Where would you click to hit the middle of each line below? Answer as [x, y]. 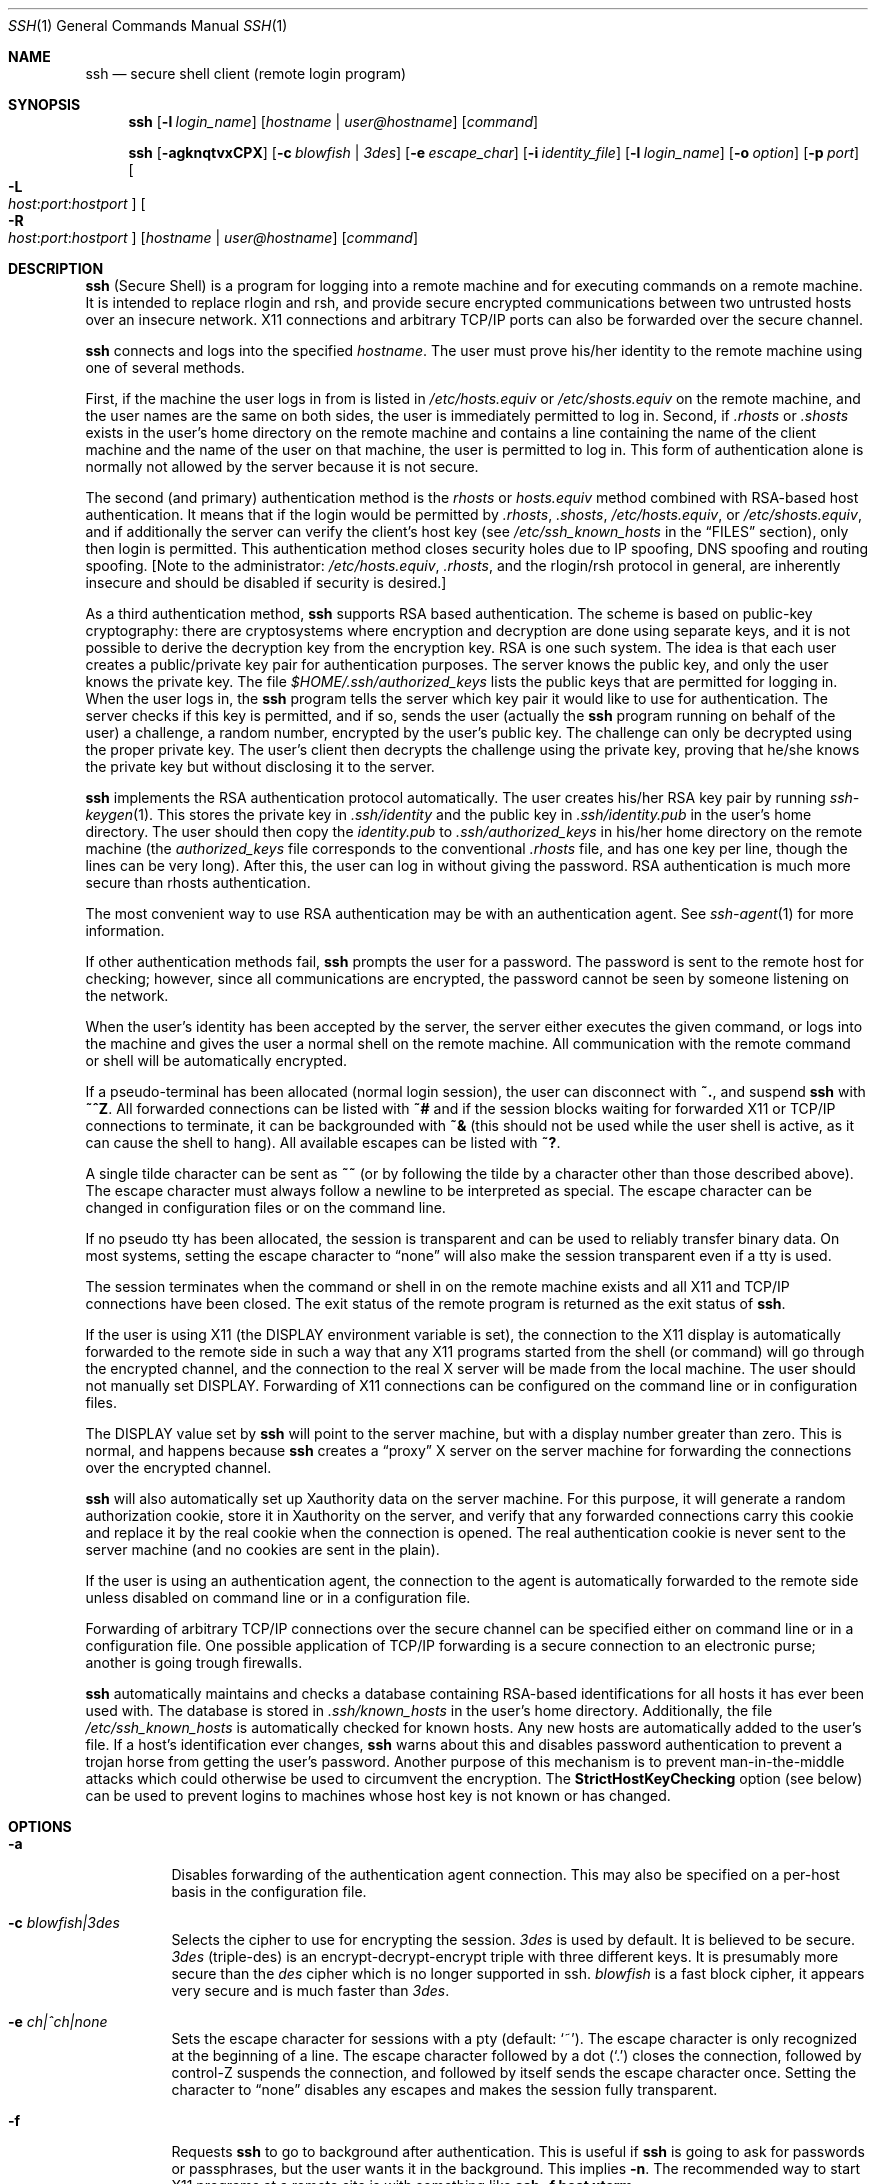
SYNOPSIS [44, 104]
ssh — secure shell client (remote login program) [246, 73]
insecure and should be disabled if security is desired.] [266, 582]
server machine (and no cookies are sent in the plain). [262, 1549]
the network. [127, 995]
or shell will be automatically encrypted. [216, 1060]
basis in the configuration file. [269, 1891]
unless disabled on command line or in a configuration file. [278, 1597]
